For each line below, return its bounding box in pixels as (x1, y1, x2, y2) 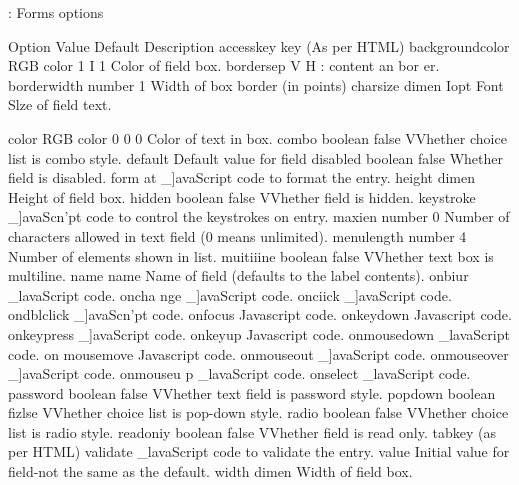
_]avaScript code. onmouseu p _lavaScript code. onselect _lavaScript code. (8, 363, 471, 384)
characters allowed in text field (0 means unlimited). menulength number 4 (8, 225, 467, 246)
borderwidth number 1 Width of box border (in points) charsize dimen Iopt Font (8, 74, 504, 95)
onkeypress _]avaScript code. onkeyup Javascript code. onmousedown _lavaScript (8, 323, 510, 344)
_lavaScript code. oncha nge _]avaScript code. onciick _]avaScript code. (8, 284, 452, 305)
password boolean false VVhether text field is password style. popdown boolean (8, 382, 496, 403)
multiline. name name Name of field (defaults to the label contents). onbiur (8, 265, 469, 286)
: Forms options (8, 2, 104, 22)
